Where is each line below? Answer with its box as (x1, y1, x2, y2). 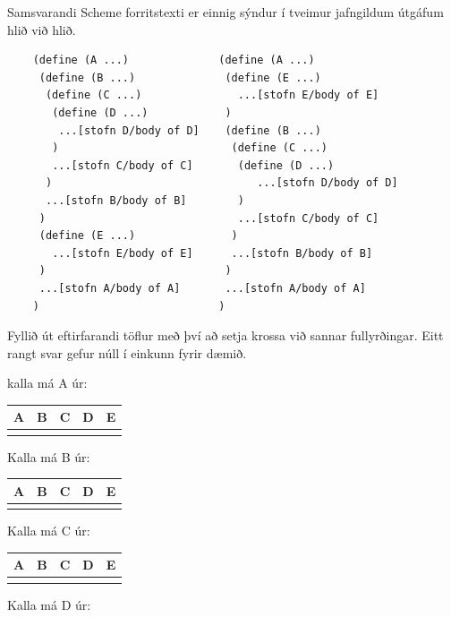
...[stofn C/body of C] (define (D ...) (52, 159, 335, 172)
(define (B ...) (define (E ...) (38, 71, 321, 84)
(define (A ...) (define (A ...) (32, 54, 315, 67)
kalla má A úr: (7, 373, 88, 392)
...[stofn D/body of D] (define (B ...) (58, 124, 321, 137)
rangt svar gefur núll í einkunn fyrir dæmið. (7, 343, 247, 362)
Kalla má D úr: (7, 595, 91, 613)
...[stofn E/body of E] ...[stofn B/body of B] (52, 246, 373, 260)
